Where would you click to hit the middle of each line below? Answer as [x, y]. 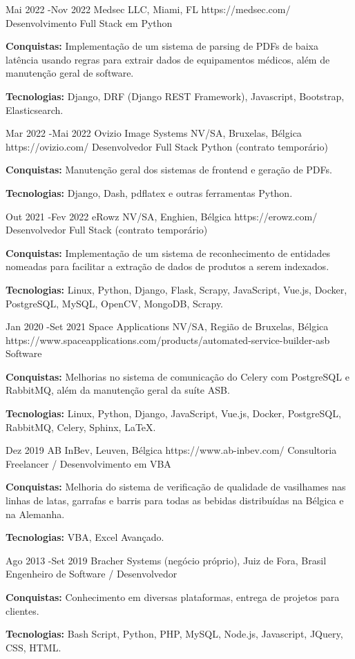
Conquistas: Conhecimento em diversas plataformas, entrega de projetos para [173, 597]
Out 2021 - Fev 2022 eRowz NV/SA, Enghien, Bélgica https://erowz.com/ [162, 216]
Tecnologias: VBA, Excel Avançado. [85, 537]
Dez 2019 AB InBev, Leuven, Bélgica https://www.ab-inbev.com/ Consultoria [171, 450]
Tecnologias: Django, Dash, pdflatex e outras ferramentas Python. [149, 192]
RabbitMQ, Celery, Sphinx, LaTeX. [81, 427]
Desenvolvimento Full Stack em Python [89, 22]
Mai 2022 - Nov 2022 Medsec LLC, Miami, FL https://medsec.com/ [148, 9]
